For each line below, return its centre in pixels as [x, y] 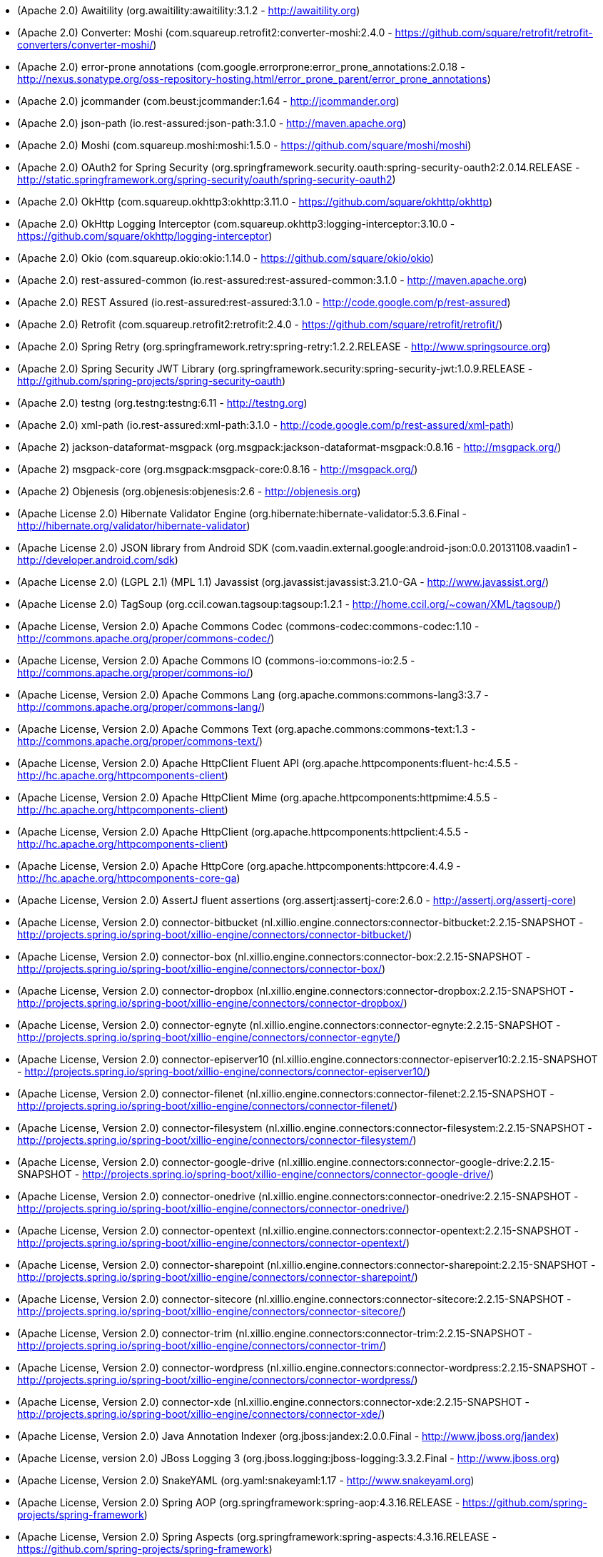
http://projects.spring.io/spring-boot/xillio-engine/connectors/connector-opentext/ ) [214, 1243]
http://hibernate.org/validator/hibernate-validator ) [134, 526]
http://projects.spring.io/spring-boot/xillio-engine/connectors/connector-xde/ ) [201, 1414]
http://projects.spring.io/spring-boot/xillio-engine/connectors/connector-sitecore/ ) [212, 1311]
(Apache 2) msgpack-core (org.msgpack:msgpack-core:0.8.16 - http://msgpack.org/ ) [218, 469]
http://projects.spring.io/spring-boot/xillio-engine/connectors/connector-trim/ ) [202, 1345]
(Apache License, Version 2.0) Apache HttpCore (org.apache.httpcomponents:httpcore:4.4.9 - [239, 866]
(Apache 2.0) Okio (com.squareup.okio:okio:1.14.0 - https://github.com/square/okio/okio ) [226, 258]
